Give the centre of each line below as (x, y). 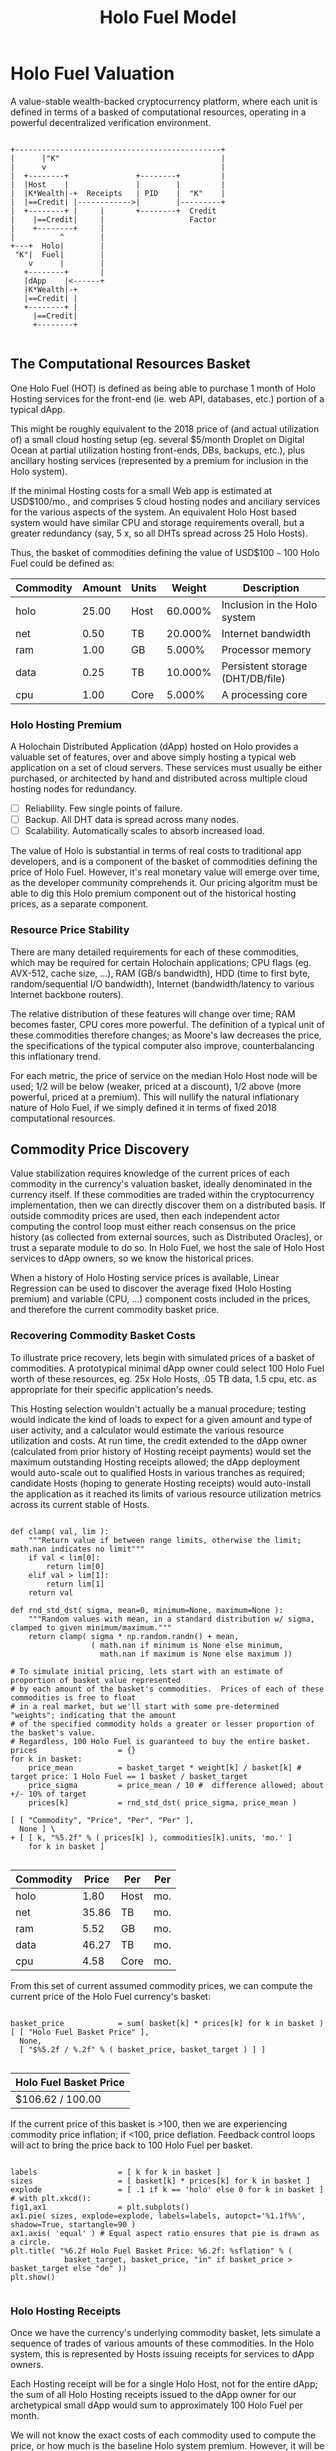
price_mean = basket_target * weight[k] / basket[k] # (165, 1767)
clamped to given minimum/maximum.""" (91, 1627)
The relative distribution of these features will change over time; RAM (153, 1013)
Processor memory (266, 649)
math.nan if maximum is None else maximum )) (196, 1654)
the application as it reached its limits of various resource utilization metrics (166, 1493)
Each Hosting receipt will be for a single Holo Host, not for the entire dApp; (164, 2383)
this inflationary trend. (56, 1056)
